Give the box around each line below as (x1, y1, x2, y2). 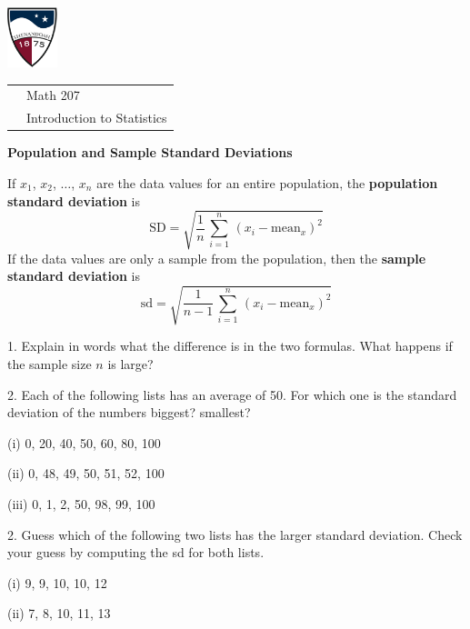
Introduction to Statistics (26, 108, 167, 127)
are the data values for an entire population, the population (96, 174, 438, 193)
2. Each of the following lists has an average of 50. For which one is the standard (7, 384, 457, 404)
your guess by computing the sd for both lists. (7, 543, 265, 562)
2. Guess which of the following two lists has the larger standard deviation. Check (7, 524, 463, 544)
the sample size (7, 354, 92, 374)
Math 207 (26, 85, 80, 105)
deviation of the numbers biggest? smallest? (7, 403, 251, 422)
